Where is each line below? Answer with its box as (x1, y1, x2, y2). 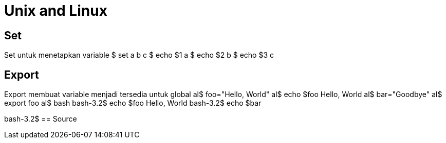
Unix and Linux (4, 2, 107, 19)
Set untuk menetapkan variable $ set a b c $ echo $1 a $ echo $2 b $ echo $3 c (4, 51, 274, 60)
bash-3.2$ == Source (4, 114, 77, 124)
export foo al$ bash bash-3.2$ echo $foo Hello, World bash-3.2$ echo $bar (4, 99, 262, 108)
